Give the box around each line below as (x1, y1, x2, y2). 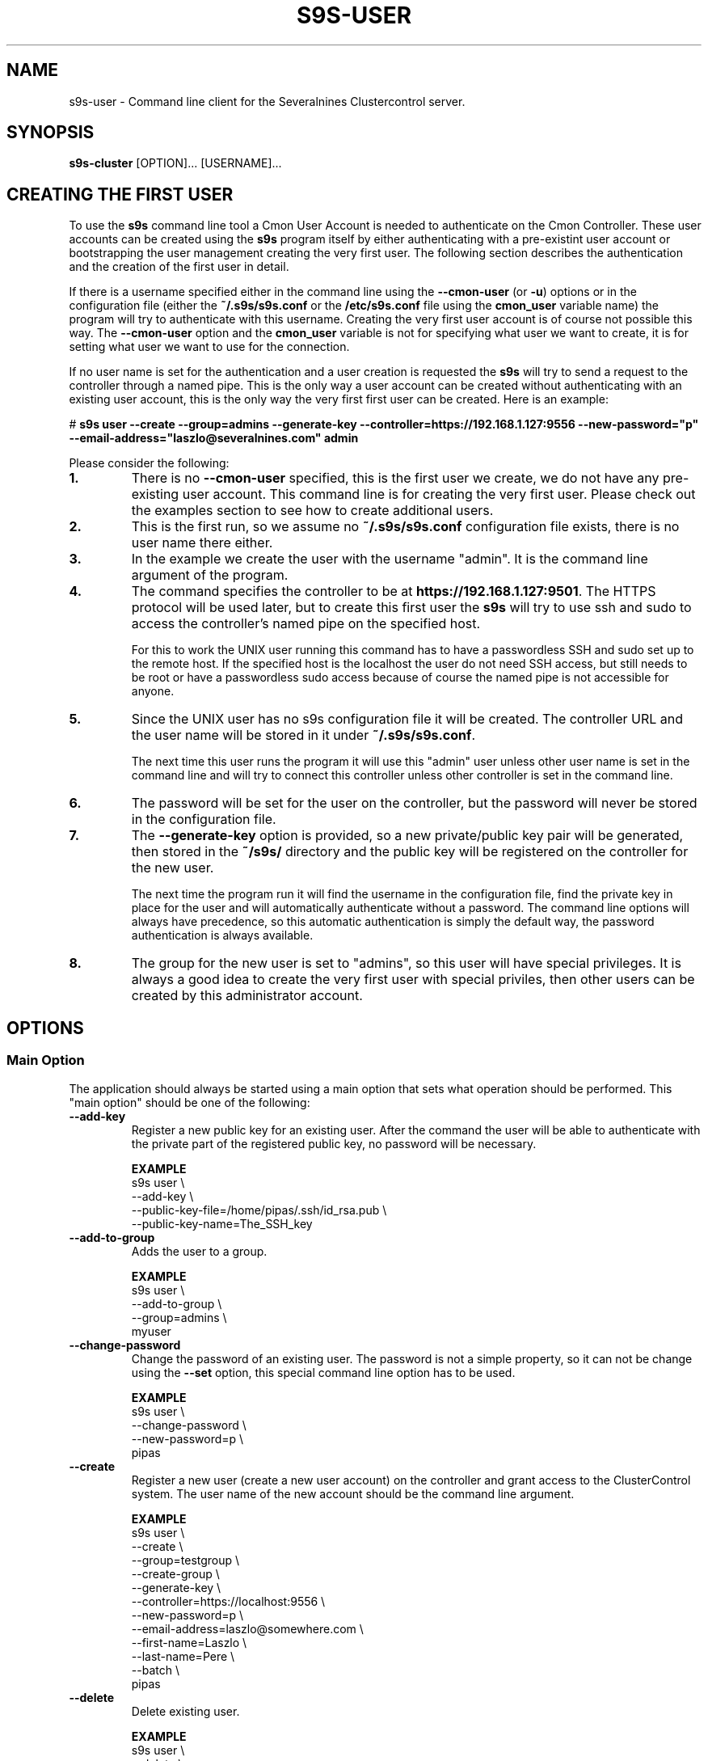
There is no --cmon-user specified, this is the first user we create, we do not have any (131, 470, 660, 487)
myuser (131, 1324, 171, 1338)
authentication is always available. (131, 928, 314, 943)
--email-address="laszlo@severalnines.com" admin (69, 431, 359, 446)
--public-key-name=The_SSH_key (131, 1216, 313, 1231)
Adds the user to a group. (131, 1244, 268, 1258)
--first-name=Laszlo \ (131, 1635, 247, 1649)
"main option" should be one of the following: (69, 1095, 310, 1109)
